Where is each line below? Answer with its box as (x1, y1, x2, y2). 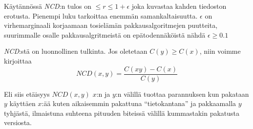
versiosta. (4, 117, 32, 128)
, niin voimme (199, 46, 241, 56)
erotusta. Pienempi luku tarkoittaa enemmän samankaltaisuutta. (4, 10, 198, 21)
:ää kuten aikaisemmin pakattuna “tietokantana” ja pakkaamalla (42, 98, 236, 108)
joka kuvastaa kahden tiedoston (131, 1, 227, 11)
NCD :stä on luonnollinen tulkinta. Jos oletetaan (4, 46, 148, 56)
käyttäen (9, 98, 36, 108)
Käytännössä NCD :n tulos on (4, 1, 92, 11)
